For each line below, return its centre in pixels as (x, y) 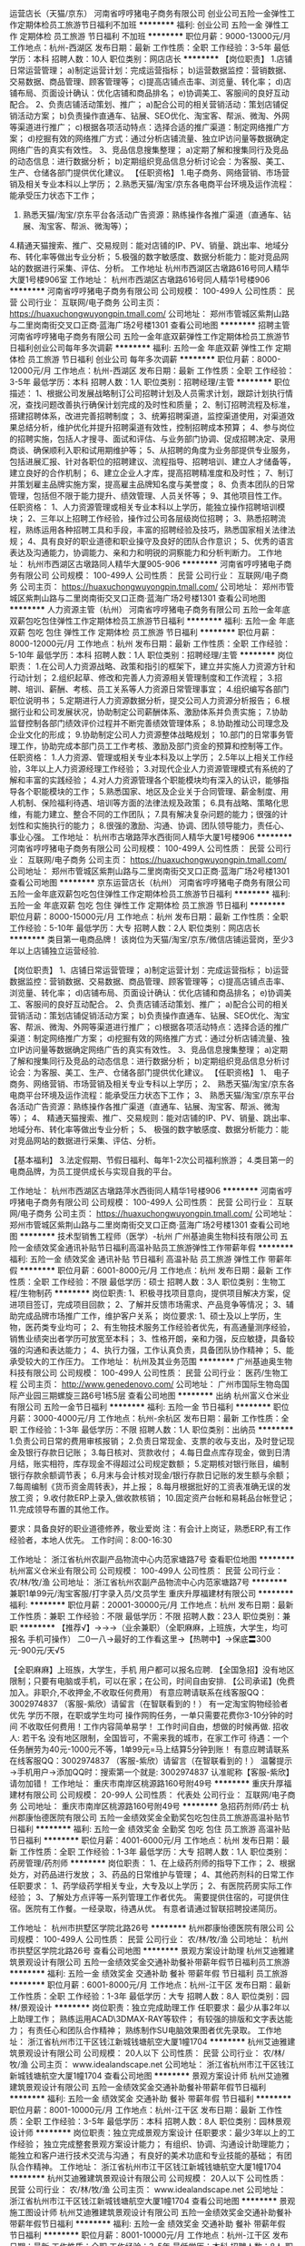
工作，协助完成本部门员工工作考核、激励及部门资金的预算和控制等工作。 (152, 746)
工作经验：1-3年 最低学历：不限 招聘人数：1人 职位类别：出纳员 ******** (157, 1430)
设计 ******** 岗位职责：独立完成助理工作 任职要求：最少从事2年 (159, 2008)
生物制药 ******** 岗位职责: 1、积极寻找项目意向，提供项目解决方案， (152, 1293)
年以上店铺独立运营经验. (54, 951)
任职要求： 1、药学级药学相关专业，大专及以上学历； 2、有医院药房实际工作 (151, 1886)
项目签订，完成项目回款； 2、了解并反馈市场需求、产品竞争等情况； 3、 (152, 1305)
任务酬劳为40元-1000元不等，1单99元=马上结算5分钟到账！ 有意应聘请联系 (150, 1749)
